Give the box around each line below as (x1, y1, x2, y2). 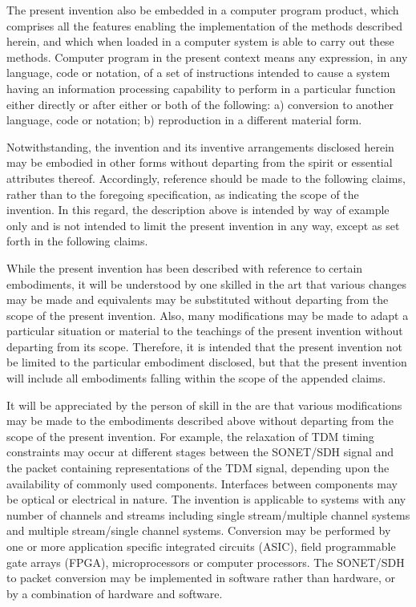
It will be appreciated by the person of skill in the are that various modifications (6, 396, 402, 413)
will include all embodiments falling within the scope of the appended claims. (6, 370, 386, 386)
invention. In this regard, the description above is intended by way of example (6, 201, 390, 218)
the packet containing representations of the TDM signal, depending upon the (6, 459, 390, 476)
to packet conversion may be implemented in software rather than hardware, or (6, 569, 395, 586)
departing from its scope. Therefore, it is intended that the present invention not (6, 338, 403, 354)
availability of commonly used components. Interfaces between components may (6, 475, 398, 492)
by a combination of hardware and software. (6, 585, 223, 601)
